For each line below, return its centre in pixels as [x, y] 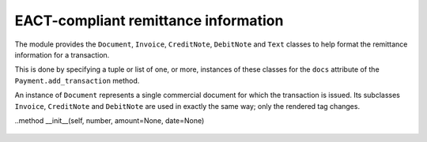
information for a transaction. [62, 54]
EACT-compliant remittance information [149, 21]
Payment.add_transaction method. [77, 80]
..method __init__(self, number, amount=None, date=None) [110, 120]
